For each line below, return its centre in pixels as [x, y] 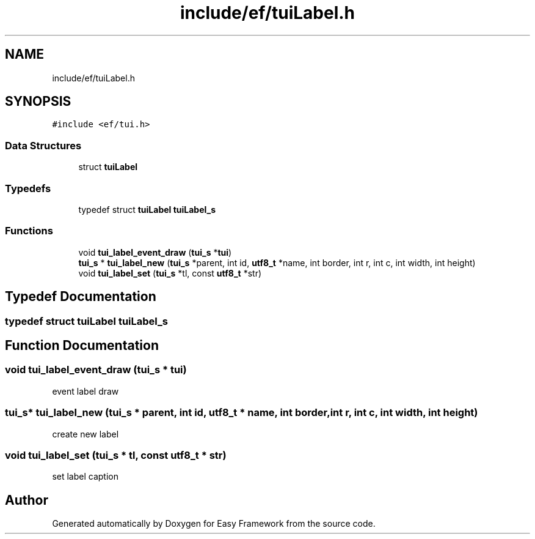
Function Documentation [82, 345]
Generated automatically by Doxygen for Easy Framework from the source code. [214, 524]
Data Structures [43, 145]
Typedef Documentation [81, 297]
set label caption [85, 477]
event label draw [86, 391]
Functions [29, 231]
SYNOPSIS [38, 102]
